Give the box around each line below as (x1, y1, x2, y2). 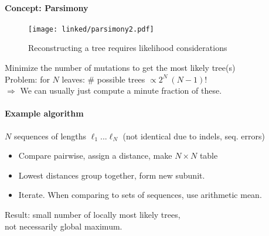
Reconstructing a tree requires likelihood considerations (28, 42, 227, 54)
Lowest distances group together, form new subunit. (18, 169, 205, 181)
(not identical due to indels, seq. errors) (122, 129, 265, 142)
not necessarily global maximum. (5, 220, 122, 232)
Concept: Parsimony (5, 1, 88, 13)
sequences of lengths (13, 129, 87, 142)
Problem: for (5, 73, 50, 85)
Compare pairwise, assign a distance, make (18, 149, 172, 162)
